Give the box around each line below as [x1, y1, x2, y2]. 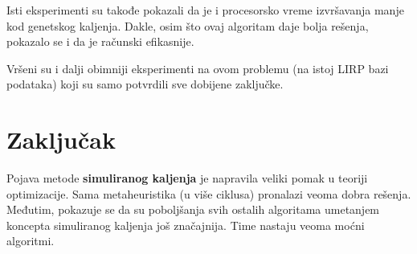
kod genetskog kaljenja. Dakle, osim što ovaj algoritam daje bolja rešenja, [6, 17, 369, 34]
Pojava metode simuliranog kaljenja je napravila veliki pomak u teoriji [6, 170, 368, 186]
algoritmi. [6, 232, 55, 249]
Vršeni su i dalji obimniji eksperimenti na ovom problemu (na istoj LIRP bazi [6, 59, 389, 76]
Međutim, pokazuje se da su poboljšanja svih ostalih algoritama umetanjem [6, 201, 380, 218]
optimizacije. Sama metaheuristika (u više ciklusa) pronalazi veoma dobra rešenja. [6, 185, 411, 202]
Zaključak [6, 123, 116, 156]
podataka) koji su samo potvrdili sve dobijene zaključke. [6, 76, 284, 92]
